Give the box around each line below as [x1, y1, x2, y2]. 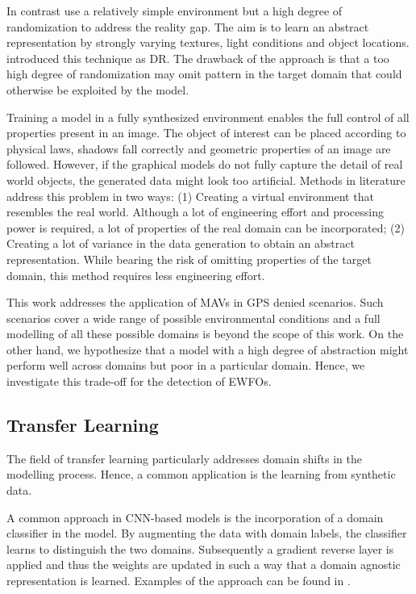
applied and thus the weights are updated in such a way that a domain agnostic [6, 556, 401, 573]
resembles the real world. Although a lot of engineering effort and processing [6, 203, 384, 220]
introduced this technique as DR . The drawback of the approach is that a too [6, 49, 389, 66]
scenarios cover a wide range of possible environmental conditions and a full [6, 309, 381, 326]
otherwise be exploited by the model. [6, 81, 189, 98]
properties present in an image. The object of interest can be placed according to [6, 124, 406, 141]
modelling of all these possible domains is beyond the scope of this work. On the [6, 325, 404, 342]
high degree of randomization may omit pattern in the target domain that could [6, 65, 402, 82]
